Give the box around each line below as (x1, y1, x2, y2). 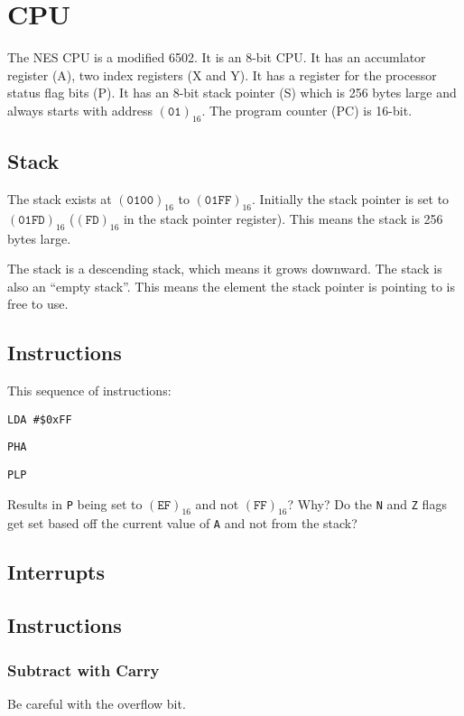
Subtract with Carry (7, 658, 160, 681)
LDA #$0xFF (7, 413, 72, 426)
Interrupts (7, 558, 106, 586)
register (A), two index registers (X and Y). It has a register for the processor (7, 65, 437, 84)
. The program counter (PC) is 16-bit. (201, 100, 413, 119)
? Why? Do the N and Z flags (287, 494, 447, 513)
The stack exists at (7, 189, 112, 208)
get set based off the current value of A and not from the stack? (7, 514, 357, 533)
